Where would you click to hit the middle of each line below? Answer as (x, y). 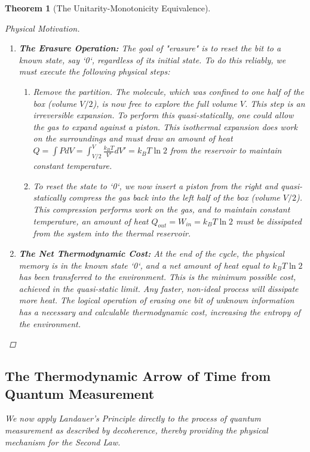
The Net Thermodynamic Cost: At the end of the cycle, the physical (151, 253)
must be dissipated (269, 221)
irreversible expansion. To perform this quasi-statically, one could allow (163, 115)
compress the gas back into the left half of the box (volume (174, 197)
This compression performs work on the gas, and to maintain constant (162, 209)
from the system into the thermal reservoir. (112, 233)
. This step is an (275, 103)
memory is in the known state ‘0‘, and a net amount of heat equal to (144, 265)
